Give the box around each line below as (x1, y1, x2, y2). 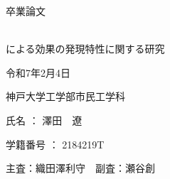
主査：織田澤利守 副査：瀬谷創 (6, 161, 155, 175)
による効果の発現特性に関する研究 (6, 41, 165, 56)
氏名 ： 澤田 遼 (6, 112, 83, 127)
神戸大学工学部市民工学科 (6, 89, 125, 104)
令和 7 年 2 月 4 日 (6, 65, 70, 80)
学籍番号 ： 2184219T (6, 136, 105, 151)
